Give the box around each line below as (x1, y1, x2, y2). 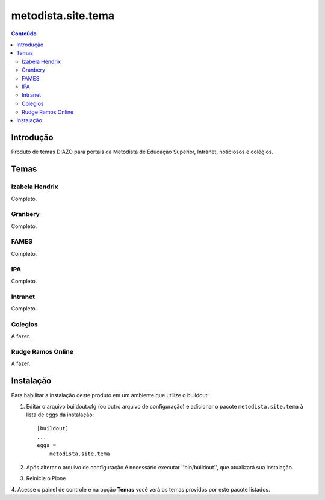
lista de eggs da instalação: (26, 411, 94, 418)
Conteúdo (11, 30, 37, 37)
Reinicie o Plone (26, 475, 66, 482)
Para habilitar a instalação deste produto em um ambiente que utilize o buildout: (11, 392, 209, 399)
